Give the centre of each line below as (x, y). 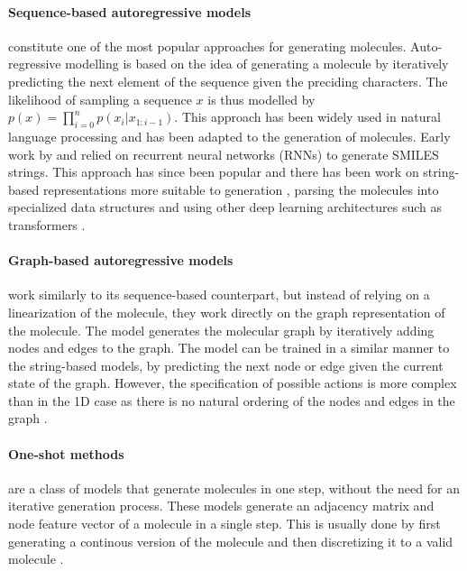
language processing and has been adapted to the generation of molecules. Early (229, 136)
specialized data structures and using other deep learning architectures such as (225, 207)
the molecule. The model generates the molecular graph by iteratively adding (221, 330)
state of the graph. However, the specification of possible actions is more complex (233, 383)
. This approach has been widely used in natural (307, 117)
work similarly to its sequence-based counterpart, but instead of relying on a (219, 295)
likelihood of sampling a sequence (100, 99)
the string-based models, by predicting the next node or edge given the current (226, 365)
